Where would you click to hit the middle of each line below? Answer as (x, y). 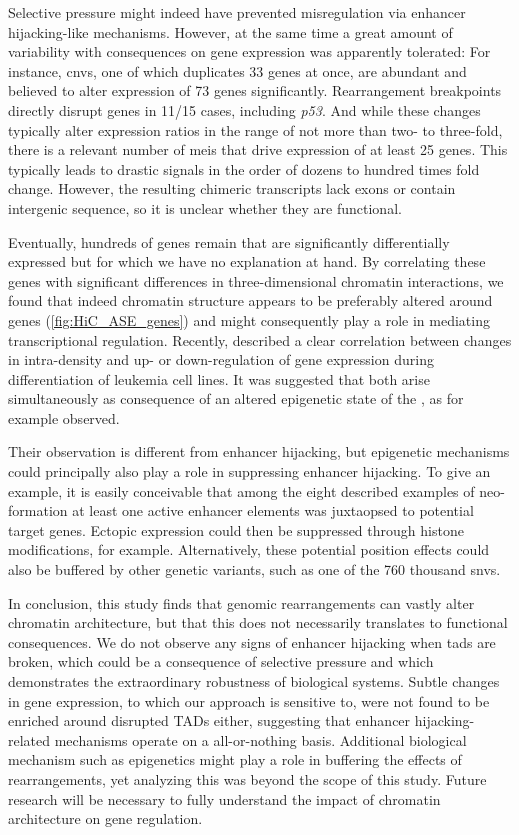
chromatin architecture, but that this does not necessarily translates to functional (258, 622)
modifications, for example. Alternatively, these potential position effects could (249, 549)
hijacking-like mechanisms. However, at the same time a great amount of (230, 31)
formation (38, 510)
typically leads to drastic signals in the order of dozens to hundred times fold (244, 168)
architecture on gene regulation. (105, 818)
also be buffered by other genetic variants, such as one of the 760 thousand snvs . (254, 569)
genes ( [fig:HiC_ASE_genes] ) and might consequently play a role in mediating (249, 319)
